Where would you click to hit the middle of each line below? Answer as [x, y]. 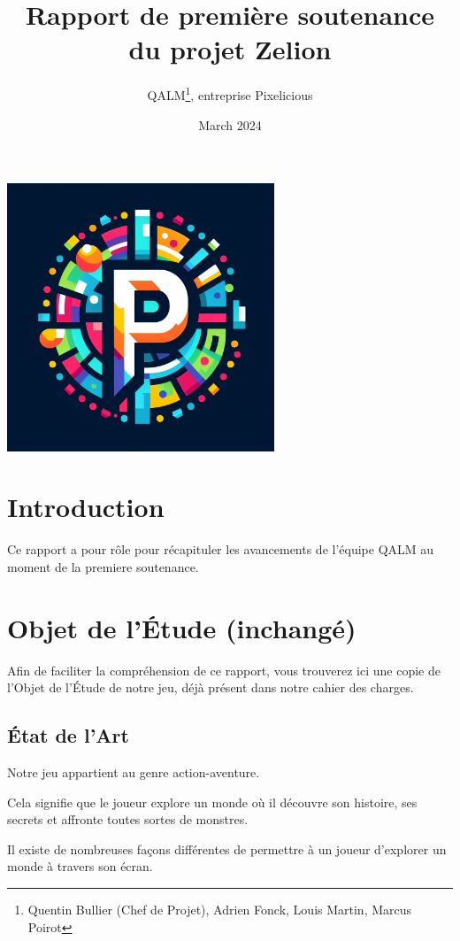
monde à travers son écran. [80, 866]
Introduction [86, 507]
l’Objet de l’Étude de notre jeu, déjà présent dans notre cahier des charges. [211, 687]
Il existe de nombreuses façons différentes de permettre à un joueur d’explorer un [227, 848]
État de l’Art [68, 735]
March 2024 [230, 124]
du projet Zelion [230, 49]
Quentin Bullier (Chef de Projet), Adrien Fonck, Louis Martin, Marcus [220, 909]
